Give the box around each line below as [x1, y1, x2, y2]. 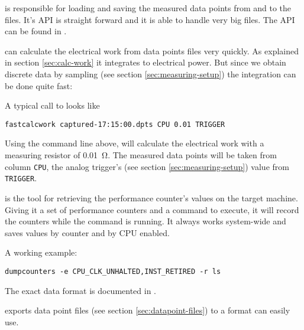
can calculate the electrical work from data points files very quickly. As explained [5, 44, 299, 57]
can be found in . [5, 25, 67, 37]
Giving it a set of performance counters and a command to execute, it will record [5, 203, 299, 215]
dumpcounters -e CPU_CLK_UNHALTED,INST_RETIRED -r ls [5, 267, 221, 276]
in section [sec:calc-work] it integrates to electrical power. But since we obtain [5, 56, 286, 68]
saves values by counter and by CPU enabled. [5, 226, 170, 238]
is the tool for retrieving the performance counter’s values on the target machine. [5, 191, 298, 204]
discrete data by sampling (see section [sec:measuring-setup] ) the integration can [5, 67, 296, 80]
